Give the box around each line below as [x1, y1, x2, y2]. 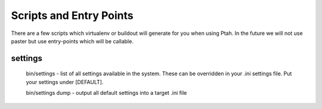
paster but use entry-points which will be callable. [11, 37, 134, 44]
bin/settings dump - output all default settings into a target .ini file [26, 89, 187, 97]
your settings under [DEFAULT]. [26, 78, 104, 85]
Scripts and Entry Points [11, 9, 134, 22]
